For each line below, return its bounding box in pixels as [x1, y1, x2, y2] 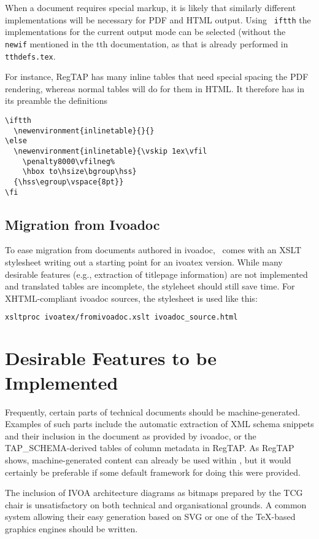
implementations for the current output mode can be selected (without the [5, 25, 286, 38]
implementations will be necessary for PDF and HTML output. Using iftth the [5, 13, 311, 26]
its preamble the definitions [5, 94, 108, 107]
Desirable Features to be [5, 345, 217, 371]
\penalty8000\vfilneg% [22, 157, 115, 166]
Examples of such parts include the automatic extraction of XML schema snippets [5, 417, 314, 430]
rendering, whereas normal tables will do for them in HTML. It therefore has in [5, 82, 304, 95]
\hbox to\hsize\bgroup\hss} [22, 167, 137, 176]
